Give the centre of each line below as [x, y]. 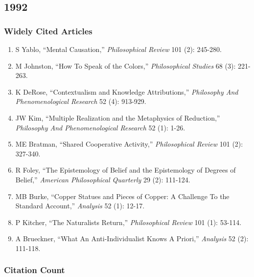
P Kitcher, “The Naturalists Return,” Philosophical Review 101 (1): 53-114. [128, 222]
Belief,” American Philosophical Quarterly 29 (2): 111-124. [103, 179]
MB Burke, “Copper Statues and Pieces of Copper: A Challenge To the [122, 196]
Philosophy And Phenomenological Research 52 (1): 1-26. [100, 127]
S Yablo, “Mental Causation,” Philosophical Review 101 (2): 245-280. [118, 49]
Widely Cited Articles [48, 31]
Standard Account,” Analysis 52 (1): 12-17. [80, 206]
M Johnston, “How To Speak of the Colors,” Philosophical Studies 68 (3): [126, 65]
